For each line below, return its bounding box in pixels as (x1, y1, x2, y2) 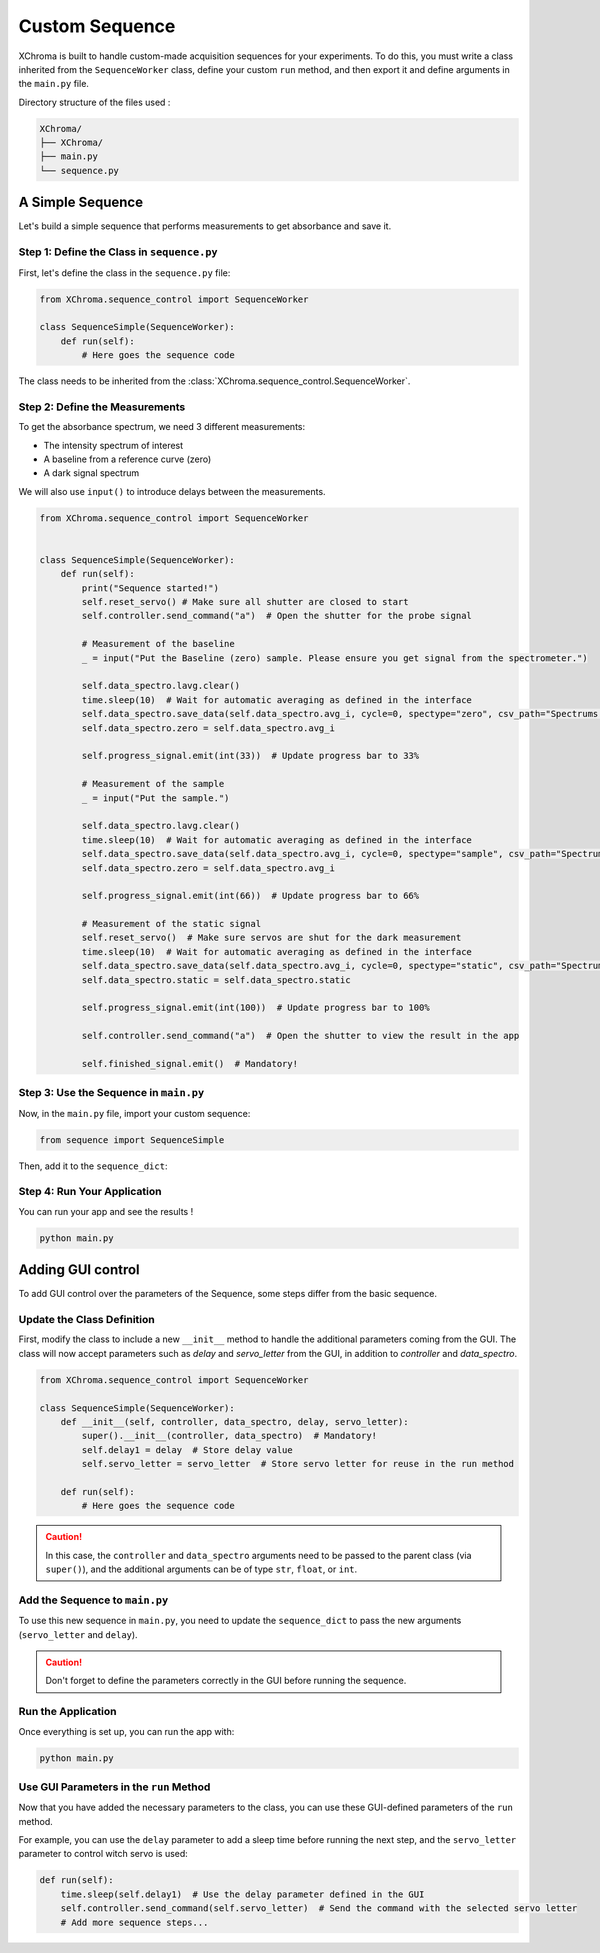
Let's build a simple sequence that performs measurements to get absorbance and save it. (18, 220, 392, 232)
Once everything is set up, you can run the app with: (18, 1725, 235, 1737)
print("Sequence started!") (81, 582, 220, 594)
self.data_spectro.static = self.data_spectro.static (81, 974, 351, 985)
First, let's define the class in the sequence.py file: (18, 266, 231, 279)
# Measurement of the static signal (81, 918, 262, 930)
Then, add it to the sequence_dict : (18, 1160, 168, 1172)
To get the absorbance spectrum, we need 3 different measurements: (18, 421, 306, 433)
